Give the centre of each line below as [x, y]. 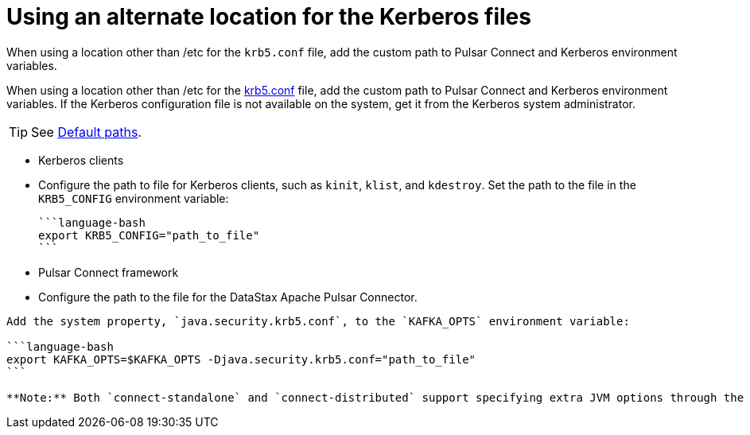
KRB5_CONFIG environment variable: [134, 198]
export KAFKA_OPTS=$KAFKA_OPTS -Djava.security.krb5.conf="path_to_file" [241, 359]
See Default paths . [86, 132]
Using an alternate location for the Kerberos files [269, 17]
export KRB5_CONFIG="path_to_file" [149, 235]
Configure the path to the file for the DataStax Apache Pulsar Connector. [228, 297]
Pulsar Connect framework [109, 272]
